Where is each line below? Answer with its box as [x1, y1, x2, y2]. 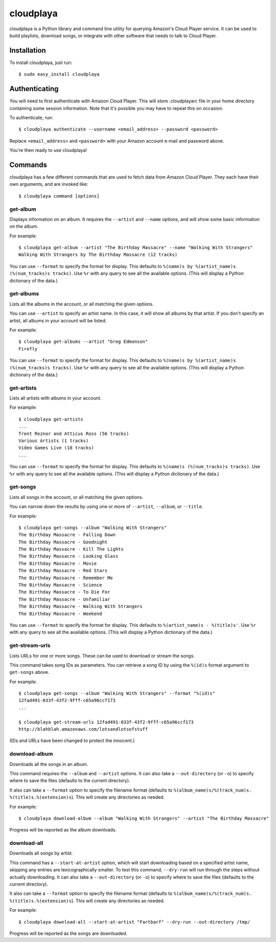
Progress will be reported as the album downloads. [9, 827, 117, 833]
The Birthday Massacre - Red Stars [18, 568, 108, 574]
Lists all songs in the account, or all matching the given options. [9, 494, 144, 500]
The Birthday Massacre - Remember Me [18, 575, 113, 581]
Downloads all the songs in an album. [9, 761, 88, 767]
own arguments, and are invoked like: [9, 181, 88, 187]
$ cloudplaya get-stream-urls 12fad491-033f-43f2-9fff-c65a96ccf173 [18, 719, 194, 725]
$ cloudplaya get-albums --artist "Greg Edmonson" [18, 339, 148, 345]
